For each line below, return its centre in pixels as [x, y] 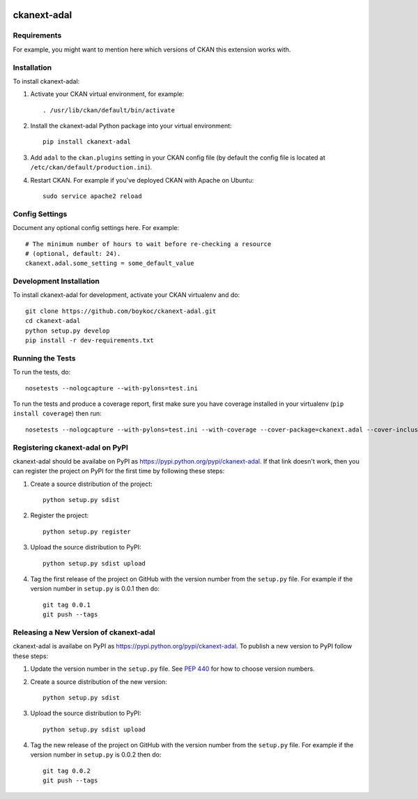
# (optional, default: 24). [73, 253]
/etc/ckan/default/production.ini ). [91, 167]
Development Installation [56, 281]
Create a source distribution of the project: [91, 484]
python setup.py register [87, 531]
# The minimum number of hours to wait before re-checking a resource [148, 244]
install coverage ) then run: [57, 413]
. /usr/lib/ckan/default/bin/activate [109, 110]
